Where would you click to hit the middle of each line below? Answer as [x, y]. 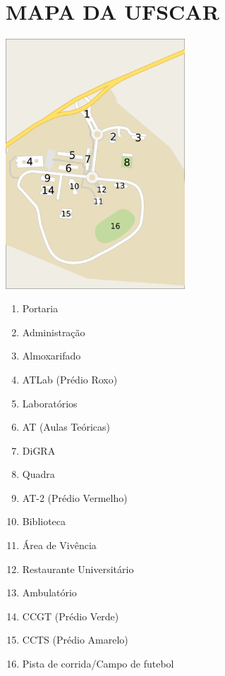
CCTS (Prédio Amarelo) [75, 640]
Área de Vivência [59, 545]
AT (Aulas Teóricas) [66, 427]
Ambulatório [49, 592]
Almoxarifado [51, 356]
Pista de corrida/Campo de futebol [98, 664]
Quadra [38, 474]
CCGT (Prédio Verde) [71, 616]
